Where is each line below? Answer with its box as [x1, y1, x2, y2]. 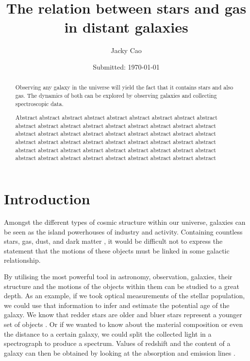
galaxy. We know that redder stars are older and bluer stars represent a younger [4, 309, 242, 320]
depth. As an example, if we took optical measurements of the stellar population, [4, 290, 245, 301]
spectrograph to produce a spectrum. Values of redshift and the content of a [4, 338, 231, 348]
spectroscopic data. [15, 99, 64, 108]
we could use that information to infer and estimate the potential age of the [4, 300, 230, 310]
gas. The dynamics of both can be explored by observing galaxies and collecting [15, 91, 217, 99]
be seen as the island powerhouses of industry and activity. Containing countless [4, 226, 243, 236]
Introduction [4, 189, 90, 209]
